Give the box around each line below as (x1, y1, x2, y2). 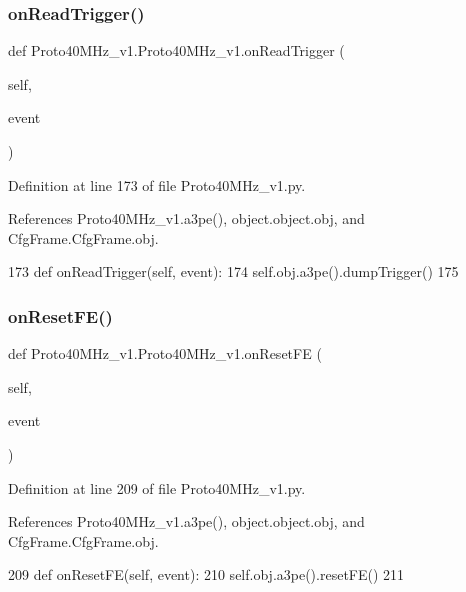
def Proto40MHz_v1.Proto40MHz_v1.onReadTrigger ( (8, 40, 345, 61)
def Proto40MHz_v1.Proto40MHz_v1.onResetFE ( (8, 343, 322, 364)
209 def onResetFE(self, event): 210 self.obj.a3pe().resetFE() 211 (8, 564, 405, 585)
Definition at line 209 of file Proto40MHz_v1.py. (8, 477, 306, 498)
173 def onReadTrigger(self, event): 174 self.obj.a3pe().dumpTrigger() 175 (8, 261, 459, 282)
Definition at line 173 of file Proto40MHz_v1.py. (8, 174, 306, 195)
